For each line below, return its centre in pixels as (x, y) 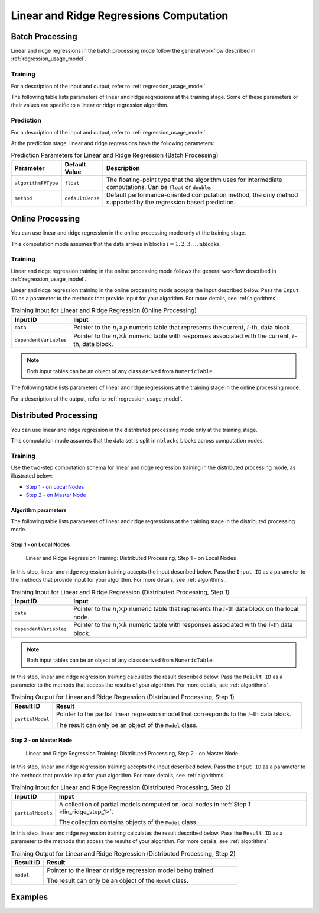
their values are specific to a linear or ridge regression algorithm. (90, 105)
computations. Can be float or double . (159, 187)
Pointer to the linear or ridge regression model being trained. (131, 870)
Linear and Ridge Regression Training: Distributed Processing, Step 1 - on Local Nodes (131, 558)
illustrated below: (32, 476)
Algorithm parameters (39, 510)
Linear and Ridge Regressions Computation (120, 15)
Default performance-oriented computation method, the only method (202, 194)
